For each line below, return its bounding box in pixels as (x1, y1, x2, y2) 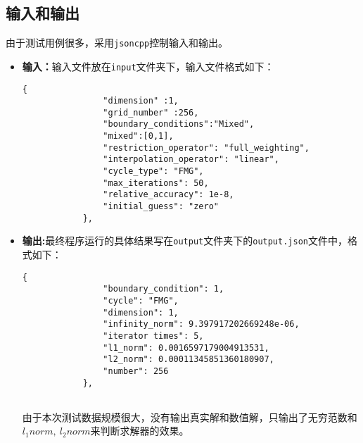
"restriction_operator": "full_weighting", (103, 142, 310, 153)
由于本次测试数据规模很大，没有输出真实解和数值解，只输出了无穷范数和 (22, 409, 357, 424)
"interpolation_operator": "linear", (103, 154, 279, 165)
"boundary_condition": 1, (103, 284, 224, 294)
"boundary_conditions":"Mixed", (103, 119, 255, 130)
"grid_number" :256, (103, 107, 199, 118)
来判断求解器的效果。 (90, 423, 189, 438)
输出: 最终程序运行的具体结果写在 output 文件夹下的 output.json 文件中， (22, 233, 348, 248)
